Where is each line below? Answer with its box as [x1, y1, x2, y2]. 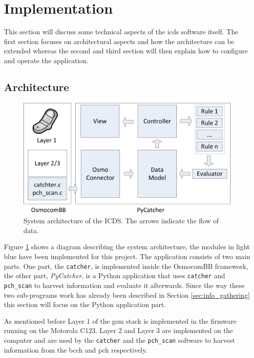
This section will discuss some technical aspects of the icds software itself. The [4, 26, 238, 37]
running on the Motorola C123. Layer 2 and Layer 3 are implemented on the [4, 325, 233, 335]
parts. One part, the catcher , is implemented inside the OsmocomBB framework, [4, 261, 249, 271]
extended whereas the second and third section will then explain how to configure [4, 46, 248, 56]
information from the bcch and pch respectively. [4, 344, 148, 355]
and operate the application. [4, 55, 89, 65]
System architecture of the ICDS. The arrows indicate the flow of [23, 215, 219, 226]
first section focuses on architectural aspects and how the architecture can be [4, 36, 234, 46]
